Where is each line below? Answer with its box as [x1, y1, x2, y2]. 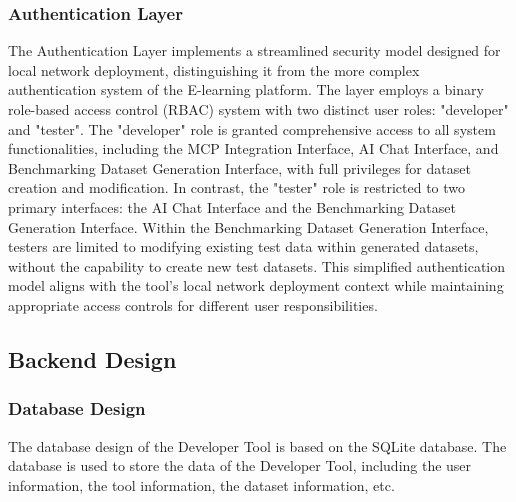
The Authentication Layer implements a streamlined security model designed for [8, 40, 501, 61]
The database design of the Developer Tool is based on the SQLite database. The [8, 435, 507, 456]
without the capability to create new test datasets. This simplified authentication [8, 255, 506, 276]
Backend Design [8, 343, 177, 374]
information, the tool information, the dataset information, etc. [8, 474, 395, 495]
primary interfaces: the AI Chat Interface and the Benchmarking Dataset [8, 196, 456, 217]
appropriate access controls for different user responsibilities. [8, 294, 378, 315]
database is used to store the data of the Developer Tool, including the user [8, 455, 472, 476]
